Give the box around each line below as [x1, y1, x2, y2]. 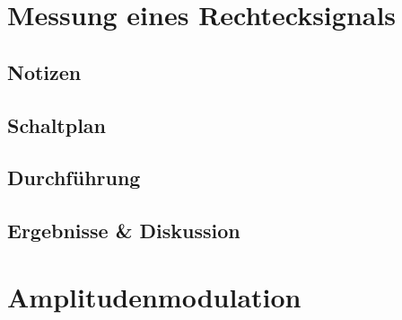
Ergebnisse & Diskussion [7, 217, 240, 244]
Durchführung [7, 164, 141, 191]
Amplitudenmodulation [7, 278, 301, 315]
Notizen [7, 58, 82, 85]
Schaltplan [7, 111, 106, 138]
